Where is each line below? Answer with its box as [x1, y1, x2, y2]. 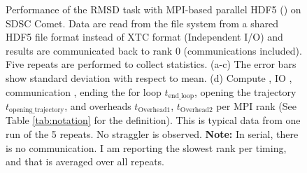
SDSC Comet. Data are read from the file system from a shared [6, 15, 279, 30]
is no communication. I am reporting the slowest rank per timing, [6, 140, 287, 155]
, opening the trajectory [194, 84, 297, 99]
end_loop [168, 92, 194, 100]
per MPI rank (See [216, 99, 297, 113]
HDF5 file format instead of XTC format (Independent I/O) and [6, 29, 283, 44]
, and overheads [64, 99, 131, 113]
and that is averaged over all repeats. [6, 154, 164, 169]
